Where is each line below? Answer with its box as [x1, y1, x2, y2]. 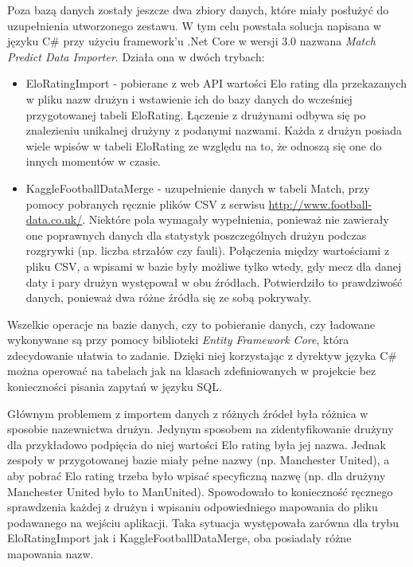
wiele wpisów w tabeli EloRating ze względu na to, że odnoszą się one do [25, 137, 382, 154]
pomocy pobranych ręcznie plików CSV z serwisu [25, 195, 265, 212]
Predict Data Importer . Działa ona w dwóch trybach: [7, 48, 265, 65]
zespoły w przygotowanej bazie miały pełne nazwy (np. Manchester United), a [7, 452, 390, 468]
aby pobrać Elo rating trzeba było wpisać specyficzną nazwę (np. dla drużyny [7, 467, 386, 484]
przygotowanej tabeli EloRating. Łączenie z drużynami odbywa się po [25, 106, 366, 123]
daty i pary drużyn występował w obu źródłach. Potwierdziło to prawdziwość [25, 273, 403, 290]
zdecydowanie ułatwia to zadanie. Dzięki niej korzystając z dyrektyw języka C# [7, 346, 397, 363]
